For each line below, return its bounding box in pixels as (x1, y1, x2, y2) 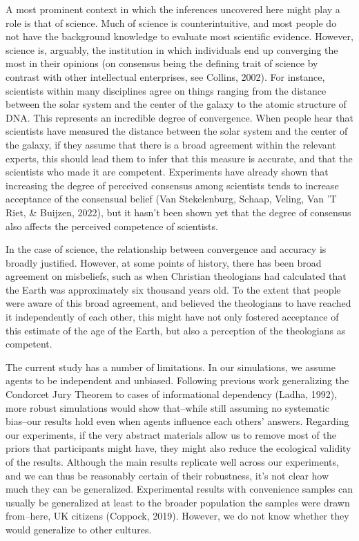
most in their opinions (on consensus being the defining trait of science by (6, 56, 318, 70)
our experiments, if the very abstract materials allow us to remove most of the (6, 427, 336, 442)
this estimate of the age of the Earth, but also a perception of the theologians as (6, 323, 346, 337)
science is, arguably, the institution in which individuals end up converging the (6, 42, 338, 57)
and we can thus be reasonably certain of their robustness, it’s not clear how (6, 468, 329, 482)
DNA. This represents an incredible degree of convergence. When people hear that (6, 110, 353, 124)
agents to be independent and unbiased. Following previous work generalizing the (6, 373, 349, 388)
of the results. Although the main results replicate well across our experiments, (6, 455, 339, 468)
